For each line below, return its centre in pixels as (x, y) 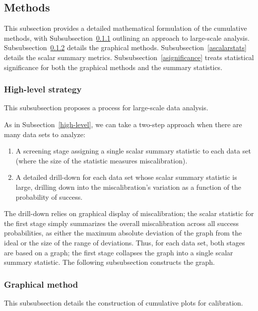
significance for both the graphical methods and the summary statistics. (113, 67)
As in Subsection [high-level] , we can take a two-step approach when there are (123, 124)
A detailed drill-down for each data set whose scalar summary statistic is (126, 177)
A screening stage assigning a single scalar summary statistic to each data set (133, 151)
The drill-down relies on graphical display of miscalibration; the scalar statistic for (129, 213)
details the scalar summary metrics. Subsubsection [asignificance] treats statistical (129, 57)
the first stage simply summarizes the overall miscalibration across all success (122, 223)
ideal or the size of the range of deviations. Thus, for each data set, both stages (125, 242)
